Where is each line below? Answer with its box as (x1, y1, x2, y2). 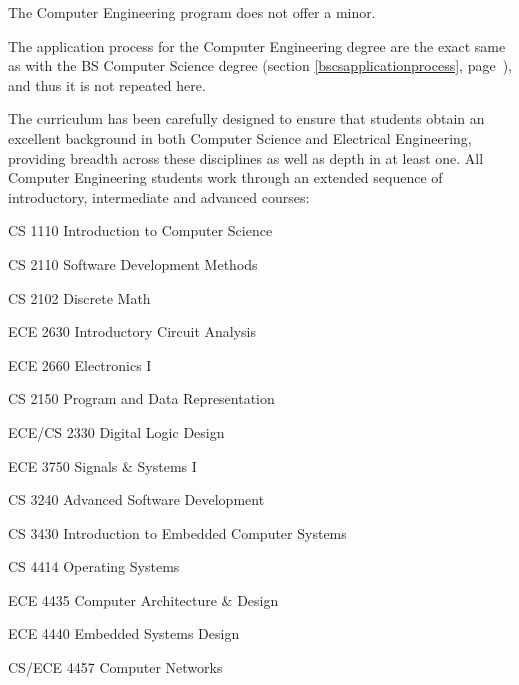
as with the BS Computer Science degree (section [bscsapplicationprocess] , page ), (8, 55, 512, 76)
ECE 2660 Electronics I (8, 354, 152, 375)
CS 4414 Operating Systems (8, 556, 180, 577)
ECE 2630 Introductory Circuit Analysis (8, 321, 257, 342)
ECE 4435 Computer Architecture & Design (8, 589, 279, 610)
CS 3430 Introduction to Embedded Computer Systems (8, 522, 347, 543)
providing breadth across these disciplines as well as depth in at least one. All (8, 147, 484, 168)
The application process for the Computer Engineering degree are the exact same (8, 35, 506, 56)
